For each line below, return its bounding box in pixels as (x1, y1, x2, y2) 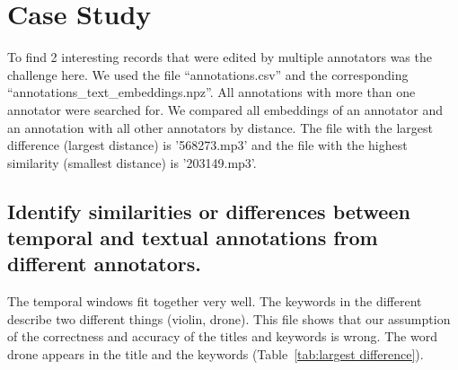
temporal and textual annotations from (7, 224, 378, 251)
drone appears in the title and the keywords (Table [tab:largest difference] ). (7, 345, 424, 364)
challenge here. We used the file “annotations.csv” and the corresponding (7, 65, 409, 84)
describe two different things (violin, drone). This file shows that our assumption (7, 309, 451, 328)
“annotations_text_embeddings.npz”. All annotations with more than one (7, 83, 416, 101)
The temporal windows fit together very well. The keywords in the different (7, 292, 422, 311)
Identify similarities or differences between (7, 197, 410, 225)
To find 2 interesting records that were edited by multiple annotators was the (7, 48, 432, 66)
